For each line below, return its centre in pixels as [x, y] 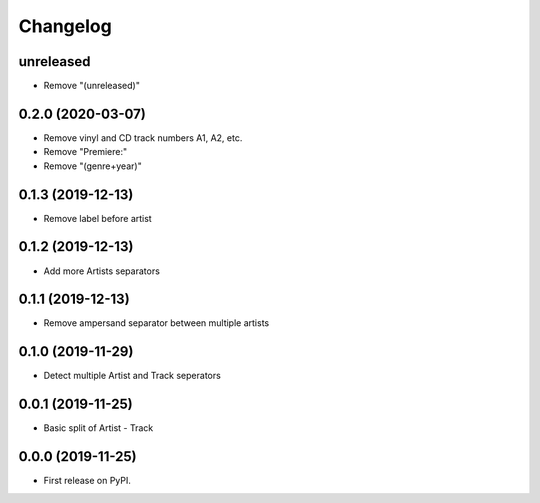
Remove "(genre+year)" [92, 166]
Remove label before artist [97, 218]
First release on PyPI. [87, 481]
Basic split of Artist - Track [98, 428]
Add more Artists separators [101, 271]
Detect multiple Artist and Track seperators [132, 376]
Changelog [65, 26]
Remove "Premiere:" [85, 152]
